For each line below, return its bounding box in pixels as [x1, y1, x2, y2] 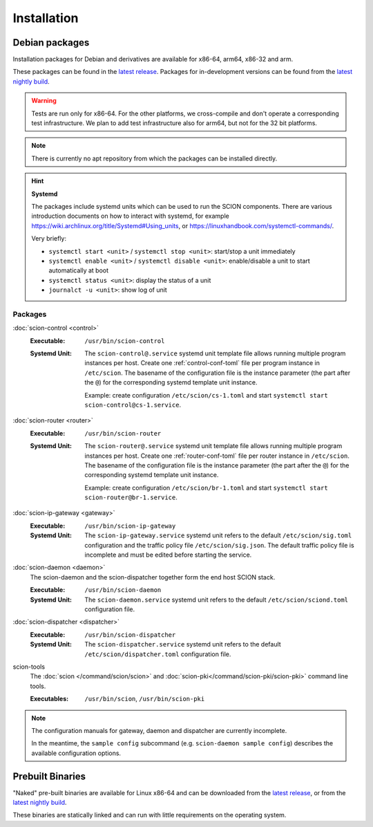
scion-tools [12, 662, 45, 671]
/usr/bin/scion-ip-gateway [84, 522, 176, 530]
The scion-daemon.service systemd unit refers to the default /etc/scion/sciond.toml [84, 595, 349, 604]
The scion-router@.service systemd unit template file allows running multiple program [84, 442, 343, 450]
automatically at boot [48, 266, 109, 275]
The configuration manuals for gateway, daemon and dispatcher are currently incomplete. [31, 726, 287, 734]
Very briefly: [31, 234, 67, 243]
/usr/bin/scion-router [84, 429, 162, 437]
